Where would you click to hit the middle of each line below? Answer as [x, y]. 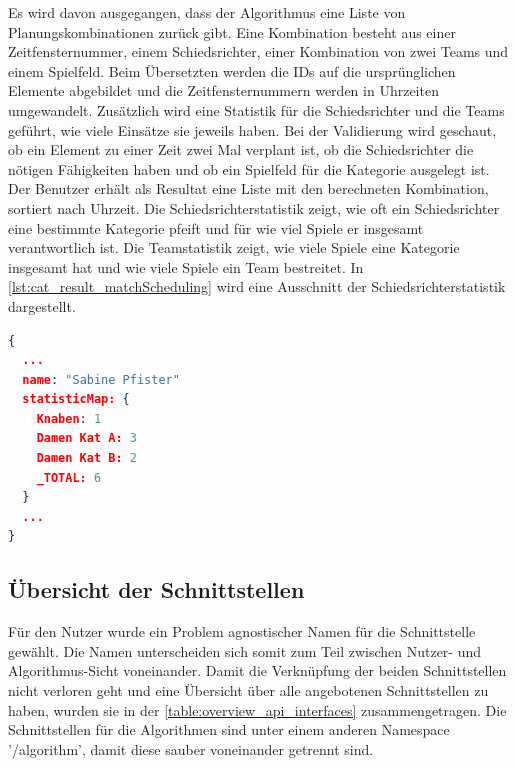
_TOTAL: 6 [69, 477]
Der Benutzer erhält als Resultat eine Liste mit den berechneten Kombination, [248, 188]
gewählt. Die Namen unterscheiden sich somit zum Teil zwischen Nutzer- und [245, 650]
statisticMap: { [76, 399]
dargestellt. [42, 305]
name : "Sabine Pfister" [101, 379]
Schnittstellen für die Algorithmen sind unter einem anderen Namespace [229, 729]
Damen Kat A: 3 [86, 438]
